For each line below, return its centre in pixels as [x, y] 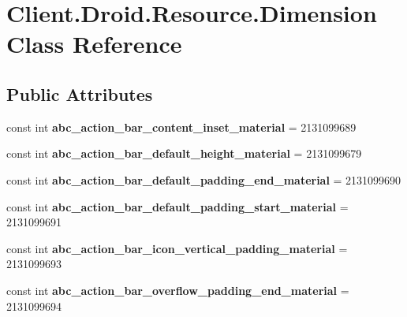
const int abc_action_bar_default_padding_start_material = [177, 206]
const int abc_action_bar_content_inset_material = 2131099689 [181, 127]
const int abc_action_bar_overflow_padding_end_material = [178, 290]
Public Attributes [80, 93]
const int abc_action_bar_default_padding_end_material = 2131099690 [204, 179]
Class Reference [94, 44]
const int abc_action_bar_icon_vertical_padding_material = [177, 248]
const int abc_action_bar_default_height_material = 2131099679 [184, 153]
